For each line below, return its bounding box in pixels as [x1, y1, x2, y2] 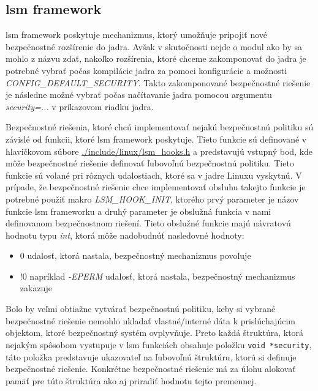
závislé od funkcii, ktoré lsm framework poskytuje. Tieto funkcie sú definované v [6, 132, 307, 145]
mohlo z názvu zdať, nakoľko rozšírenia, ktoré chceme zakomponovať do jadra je [6, 52, 306, 65]
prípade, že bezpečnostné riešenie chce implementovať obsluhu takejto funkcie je [6, 181, 306, 193]
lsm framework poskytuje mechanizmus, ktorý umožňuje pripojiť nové [6, 28, 268, 41]
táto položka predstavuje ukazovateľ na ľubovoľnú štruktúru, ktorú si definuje [6, 350, 297, 363]
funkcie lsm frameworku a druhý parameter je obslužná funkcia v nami [6, 204, 271, 217]
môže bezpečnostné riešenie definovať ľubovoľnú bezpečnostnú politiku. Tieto [6, 157, 294, 169]
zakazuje [20, 281, 52, 294]
